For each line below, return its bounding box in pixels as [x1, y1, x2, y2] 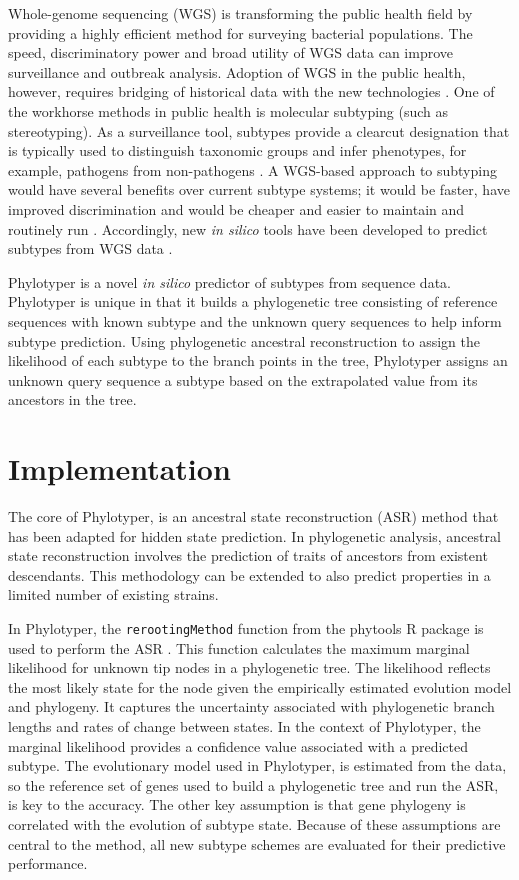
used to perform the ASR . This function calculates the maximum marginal [8, 637, 470, 658]
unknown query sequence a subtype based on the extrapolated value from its [8, 369, 478, 390]
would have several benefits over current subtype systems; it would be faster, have [8, 179, 510, 200]
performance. [8, 853, 88, 874]
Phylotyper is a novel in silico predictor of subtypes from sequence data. [8, 271, 451, 292]
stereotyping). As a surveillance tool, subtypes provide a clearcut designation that [8, 120, 510, 141]
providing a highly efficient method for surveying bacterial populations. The [8, 22, 473, 43]
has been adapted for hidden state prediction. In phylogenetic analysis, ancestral [8, 525, 501, 546]
